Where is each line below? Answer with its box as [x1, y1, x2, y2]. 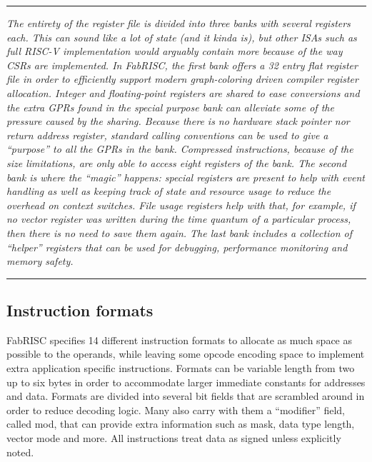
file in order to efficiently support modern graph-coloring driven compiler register [6, 71, 358, 86]
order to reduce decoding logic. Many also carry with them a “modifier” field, [6, 402, 345, 417]
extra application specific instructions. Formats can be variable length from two [6, 361, 355, 376]
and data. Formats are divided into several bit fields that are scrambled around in [6, 388, 365, 403]
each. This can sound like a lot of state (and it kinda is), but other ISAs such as [6, 29, 357, 44]
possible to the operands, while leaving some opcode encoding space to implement [6, 346, 365, 361]
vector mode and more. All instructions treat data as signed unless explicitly [6, 431, 341, 446]
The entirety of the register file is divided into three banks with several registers [6, 16, 351, 30]
